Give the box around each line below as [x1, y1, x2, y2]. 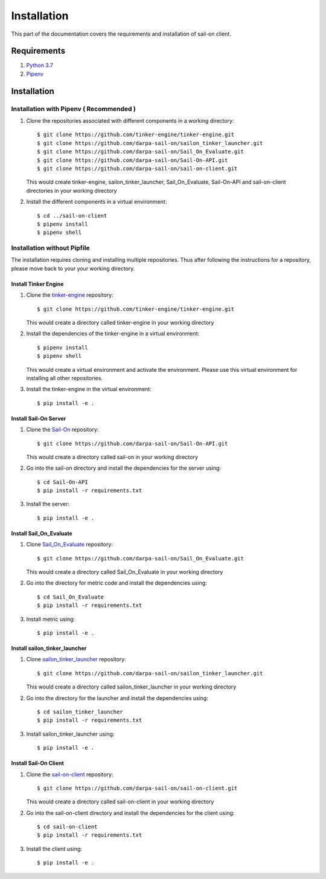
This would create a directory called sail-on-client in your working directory [26, 798, 214, 805]
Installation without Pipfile [11, 244, 90, 252]
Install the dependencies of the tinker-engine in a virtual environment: [26, 330, 200, 337]
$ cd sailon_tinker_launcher [37, 708, 123, 715]
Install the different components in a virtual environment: [26, 198, 167, 206]
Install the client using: [26, 845, 83, 852]
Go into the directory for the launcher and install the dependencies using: [26, 694, 208, 701]
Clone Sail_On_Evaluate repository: [26, 541, 113, 548]
